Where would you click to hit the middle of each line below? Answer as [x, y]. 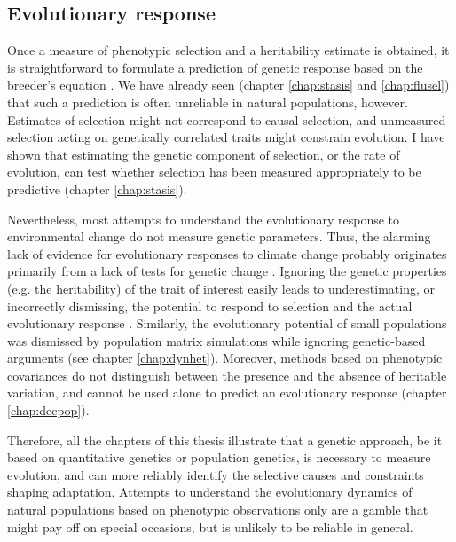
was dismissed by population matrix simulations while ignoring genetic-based [216, 340]
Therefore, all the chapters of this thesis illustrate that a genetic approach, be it [225, 440]
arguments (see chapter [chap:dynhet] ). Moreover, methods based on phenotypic [225, 358]
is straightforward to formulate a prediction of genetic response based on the [215, 67]
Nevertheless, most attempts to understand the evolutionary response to [204, 219]
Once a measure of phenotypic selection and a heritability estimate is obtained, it [228, 50]
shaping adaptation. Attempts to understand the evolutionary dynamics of [210, 492]
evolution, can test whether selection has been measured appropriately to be [214, 172]
